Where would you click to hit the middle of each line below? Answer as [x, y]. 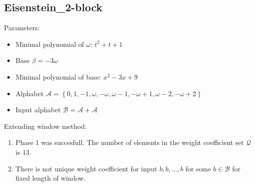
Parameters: [22, 28]
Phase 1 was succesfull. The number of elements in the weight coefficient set [130, 142]
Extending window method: [45, 126]
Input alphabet [38, 110]
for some [198, 168]
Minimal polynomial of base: [58, 76]
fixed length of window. [51, 178]
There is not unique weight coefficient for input [86, 168]
